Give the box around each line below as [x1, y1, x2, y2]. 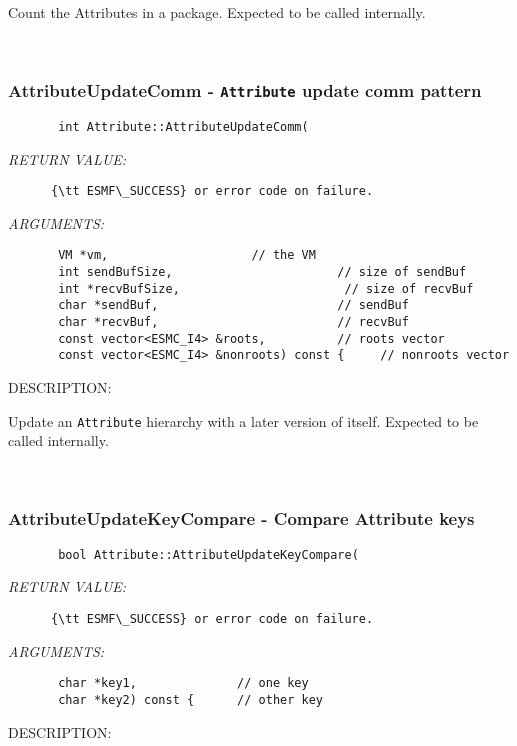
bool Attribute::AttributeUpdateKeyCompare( [58, 547, 359, 562]
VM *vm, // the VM [58, 248, 316, 263]
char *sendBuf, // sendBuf [58, 298, 409, 313]
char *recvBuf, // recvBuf [58, 315, 409, 330]
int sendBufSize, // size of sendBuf [58, 265, 467, 280]
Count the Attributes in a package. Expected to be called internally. [8, 2, 426, 22]
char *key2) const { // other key [58, 692, 323, 707]
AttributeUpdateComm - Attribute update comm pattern [8, 78, 482, 103]
